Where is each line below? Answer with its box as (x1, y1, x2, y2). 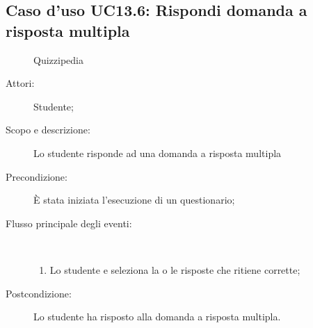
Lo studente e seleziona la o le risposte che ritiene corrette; (49, 262, 300, 277)
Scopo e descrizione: (6, 122, 90, 137)
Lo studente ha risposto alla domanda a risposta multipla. (33, 309, 281, 324)
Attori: (6, 76, 35, 90)
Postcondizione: (6, 286, 72, 300)
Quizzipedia (33, 52, 83, 67)
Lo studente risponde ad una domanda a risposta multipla (33, 145, 282, 160)
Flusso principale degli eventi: (6, 215, 132, 230)
